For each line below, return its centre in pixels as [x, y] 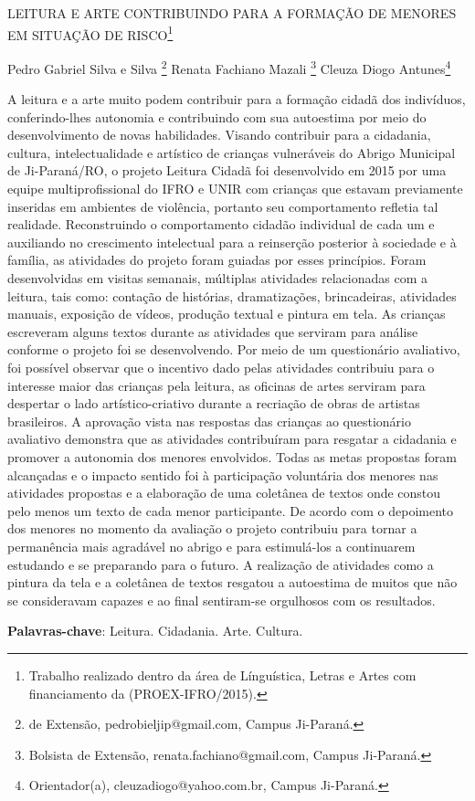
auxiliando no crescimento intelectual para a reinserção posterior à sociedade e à [232, 242]
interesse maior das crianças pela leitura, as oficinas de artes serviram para [216, 385]
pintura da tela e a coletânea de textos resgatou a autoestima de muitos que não [232, 582]
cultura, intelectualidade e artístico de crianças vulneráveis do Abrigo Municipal [232, 152]
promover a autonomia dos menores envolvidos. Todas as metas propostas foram [232, 456]
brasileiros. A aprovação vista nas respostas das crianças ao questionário [209, 421]
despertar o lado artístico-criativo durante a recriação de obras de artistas [214, 403]
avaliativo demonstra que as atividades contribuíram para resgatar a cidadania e [232, 439]
